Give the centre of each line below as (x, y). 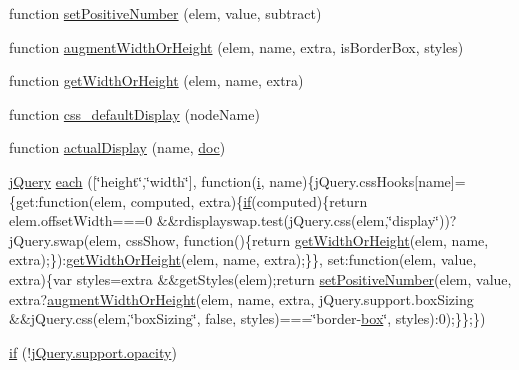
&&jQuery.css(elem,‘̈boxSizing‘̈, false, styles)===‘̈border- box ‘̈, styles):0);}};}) (247, 318)
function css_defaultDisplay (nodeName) (134, 113)
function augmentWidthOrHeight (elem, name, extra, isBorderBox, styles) (236, 46)
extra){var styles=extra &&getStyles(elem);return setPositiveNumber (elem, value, (260, 278)
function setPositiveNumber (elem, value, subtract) (165, 13)
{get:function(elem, (68, 200)
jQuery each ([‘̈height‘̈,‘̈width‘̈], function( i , (137, 180)
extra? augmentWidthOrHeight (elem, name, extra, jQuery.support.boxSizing (241, 298)
